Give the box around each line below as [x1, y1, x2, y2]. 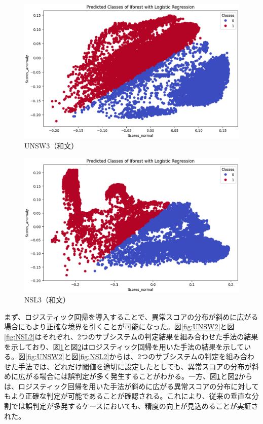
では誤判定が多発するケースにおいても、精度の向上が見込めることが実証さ [11, 401, 258, 411]
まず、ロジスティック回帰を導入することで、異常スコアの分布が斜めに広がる [4, 311, 258, 322]
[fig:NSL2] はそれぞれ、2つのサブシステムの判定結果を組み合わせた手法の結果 [4, 331, 258, 341]
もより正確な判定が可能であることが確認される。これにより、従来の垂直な [4, 391, 252, 401]
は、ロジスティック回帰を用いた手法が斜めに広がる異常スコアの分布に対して [4, 380, 259, 391]
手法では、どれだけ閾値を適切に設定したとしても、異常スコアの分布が [18, 361, 252, 371]
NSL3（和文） [24, 294, 70, 305]
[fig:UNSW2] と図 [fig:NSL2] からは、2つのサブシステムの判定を [25, 351, 226, 362]
